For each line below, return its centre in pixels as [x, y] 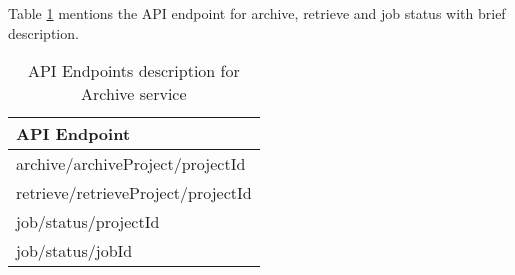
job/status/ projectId [88, 222]
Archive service [134, 94]
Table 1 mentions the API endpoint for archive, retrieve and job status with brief [257, 13]
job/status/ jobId [74, 251]
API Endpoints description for [133, 71]
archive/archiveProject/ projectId [131, 164]
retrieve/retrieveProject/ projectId [134, 193]
